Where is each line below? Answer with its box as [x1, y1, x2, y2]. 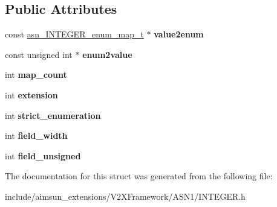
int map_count [5, 68, 67, 81]
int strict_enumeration [5, 109, 101, 121]
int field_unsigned [5, 149, 81, 162]
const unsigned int [5, 48, 73, 60]
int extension [5, 88, 58, 101]
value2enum [154, 28, 204, 40]
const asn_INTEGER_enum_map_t [5, 28, 144, 40]
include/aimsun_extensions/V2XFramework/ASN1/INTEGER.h [5, 189, 246, 202]
